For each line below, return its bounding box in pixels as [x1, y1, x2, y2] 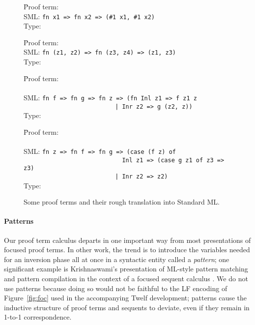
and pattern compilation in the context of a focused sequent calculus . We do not [4, 273, 248, 283]
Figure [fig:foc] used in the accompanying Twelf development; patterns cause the [4, 293, 247, 303]
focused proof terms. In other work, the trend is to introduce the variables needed [4, 244, 250, 255]
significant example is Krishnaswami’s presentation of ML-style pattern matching [4, 264, 248, 274]
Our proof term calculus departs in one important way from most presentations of [4, 235, 251, 245]
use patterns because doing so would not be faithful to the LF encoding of [4, 283, 227, 293]
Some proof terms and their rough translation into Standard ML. [24, 197, 220, 207]
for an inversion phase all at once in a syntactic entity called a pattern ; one [4, 254, 229, 264]
